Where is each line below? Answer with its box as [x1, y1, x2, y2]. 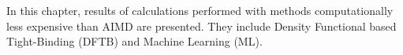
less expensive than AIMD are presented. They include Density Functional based [6, 17, 397, 34]
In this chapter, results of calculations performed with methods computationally [6, 2, 394, 18]
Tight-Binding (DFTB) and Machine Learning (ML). [6, 33, 263, 49]
